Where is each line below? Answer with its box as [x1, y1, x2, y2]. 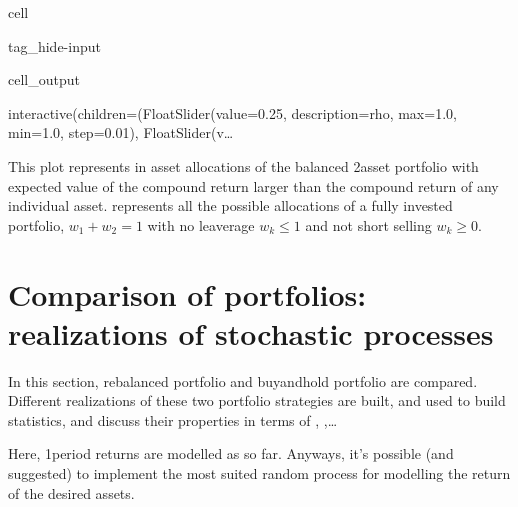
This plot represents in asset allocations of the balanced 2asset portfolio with [8, 155, 479, 176]
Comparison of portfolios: [8, 273, 367, 314]
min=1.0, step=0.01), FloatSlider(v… [8, 122, 234, 143]
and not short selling [305, 214, 432, 235]
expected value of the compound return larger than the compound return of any [8, 175, 499, 196]
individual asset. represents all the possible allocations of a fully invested [8, 195, 453, 216]
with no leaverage [147, 214, 255, 235]
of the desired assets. [8, 482, 135, 503]
